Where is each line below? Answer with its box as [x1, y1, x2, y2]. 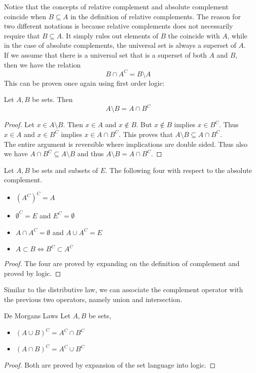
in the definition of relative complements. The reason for [70, 11, 241, 21]
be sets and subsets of [32, 165, 98, 175]
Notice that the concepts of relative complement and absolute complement [4, 1, 229, 11]
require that [4, 30, 40, 40]
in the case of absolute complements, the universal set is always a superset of [4, 40, 236, 50]
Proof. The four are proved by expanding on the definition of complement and [4, 258, 240, 269]
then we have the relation [4, 59, 81, 69]
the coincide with [168, 30, 220, 40]
